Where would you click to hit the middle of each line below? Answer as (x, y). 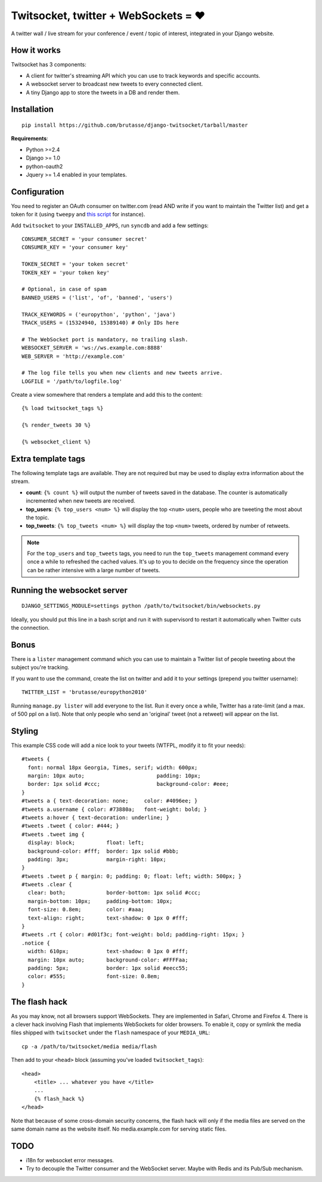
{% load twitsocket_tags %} (63, 408)
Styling (25, 731)
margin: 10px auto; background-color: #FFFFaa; (108, 960)
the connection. (30, 628)
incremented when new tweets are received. (80, 501)
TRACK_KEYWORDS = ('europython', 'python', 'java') (99, 314)
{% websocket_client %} (56, 442)
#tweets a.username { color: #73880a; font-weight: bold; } (114, 809)
